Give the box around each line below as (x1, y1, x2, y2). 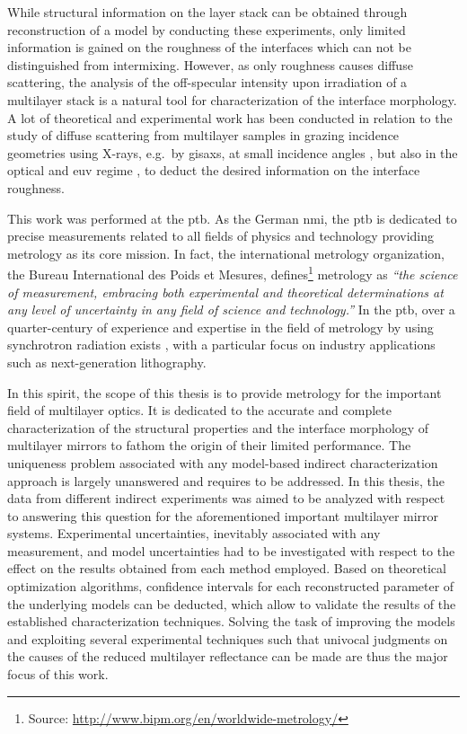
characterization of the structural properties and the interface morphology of (7, 418, 429, 437)
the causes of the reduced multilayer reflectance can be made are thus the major (7, 647, 448, 666)
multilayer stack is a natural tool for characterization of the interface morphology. (7, 90, 457, 109)
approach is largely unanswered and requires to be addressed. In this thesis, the (7, 471, 445, 490)
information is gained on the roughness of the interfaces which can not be (7, 38, 411, 57)
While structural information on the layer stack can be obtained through (7, 3, 408, 21)
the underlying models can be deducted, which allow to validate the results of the (7, 594, 456, 613)
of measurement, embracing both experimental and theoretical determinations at (7, 282, 444, 301)
